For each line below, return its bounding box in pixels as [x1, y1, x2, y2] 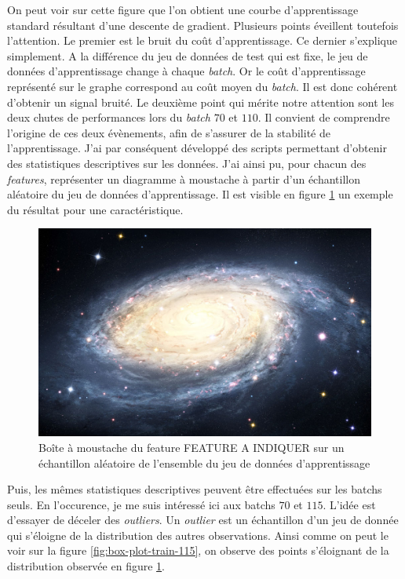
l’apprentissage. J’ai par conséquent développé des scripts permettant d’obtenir [7, 140, 387, 156]
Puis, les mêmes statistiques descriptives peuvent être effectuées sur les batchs [7, 481, 382, 497]
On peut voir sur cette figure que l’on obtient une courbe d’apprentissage [7, 2, 359, 17]
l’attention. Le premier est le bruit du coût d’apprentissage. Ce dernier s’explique [7, 32, 397, 49]
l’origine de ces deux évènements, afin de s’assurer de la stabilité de [7, 124, 330, 140]
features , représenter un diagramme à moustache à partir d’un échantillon [7, 170, 361, 187]
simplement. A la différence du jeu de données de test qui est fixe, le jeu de [7, 47, 368, 64]
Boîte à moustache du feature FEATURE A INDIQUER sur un [38, 439, 345, 455]
